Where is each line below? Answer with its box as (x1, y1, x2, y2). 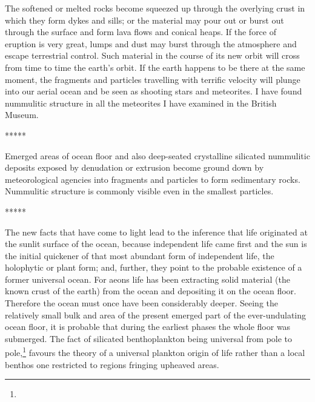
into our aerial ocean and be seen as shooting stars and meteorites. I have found (5, 85, 302, 97)
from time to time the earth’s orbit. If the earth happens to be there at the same (5, 61, 305, 73)
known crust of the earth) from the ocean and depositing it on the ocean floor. (5, 285, 296, 297)
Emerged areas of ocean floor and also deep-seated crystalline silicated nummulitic (5, 149, 310, 162)
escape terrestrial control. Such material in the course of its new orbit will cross (5, 49, 300, 62)
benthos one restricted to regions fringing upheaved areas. (5, 358, 219, 371)
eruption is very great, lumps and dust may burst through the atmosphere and (5, 37, 297, 50)
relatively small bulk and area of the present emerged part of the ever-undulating (5, 308, 307, 321)
